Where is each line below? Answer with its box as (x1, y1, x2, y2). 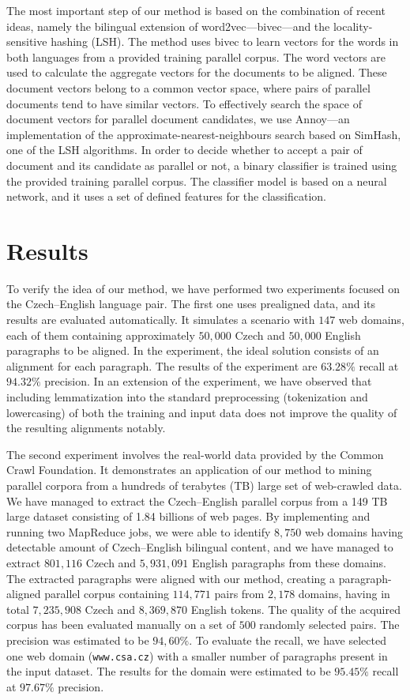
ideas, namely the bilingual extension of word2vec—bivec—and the (6, 17, 330, 34)
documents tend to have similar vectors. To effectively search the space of (6, 95, 362, 111)
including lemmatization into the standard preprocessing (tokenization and (6, 389, 368, 405)
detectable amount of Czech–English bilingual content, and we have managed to (6, 539, 393, 555)
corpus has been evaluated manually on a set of (6, 616, 235, 633)
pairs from (214, 585, 265, 602)
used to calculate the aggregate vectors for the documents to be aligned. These (6, 64, 387, 81)
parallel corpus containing (44, 585, 169, 602)
